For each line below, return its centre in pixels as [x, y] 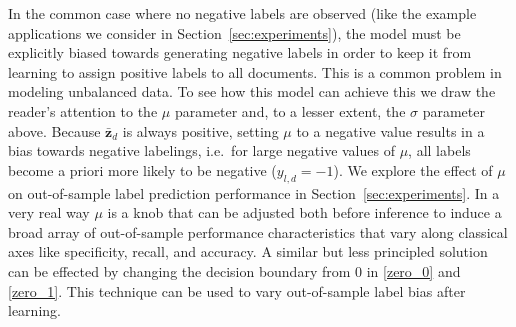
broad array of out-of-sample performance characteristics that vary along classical [258, 231]
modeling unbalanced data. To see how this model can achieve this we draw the [252, 91]
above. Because [54, 130]
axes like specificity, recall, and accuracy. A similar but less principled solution [248, 251]
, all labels [439, 150]
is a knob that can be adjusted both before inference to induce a [304, 212]
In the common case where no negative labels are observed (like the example [242, 13]
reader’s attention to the [83, 110]
